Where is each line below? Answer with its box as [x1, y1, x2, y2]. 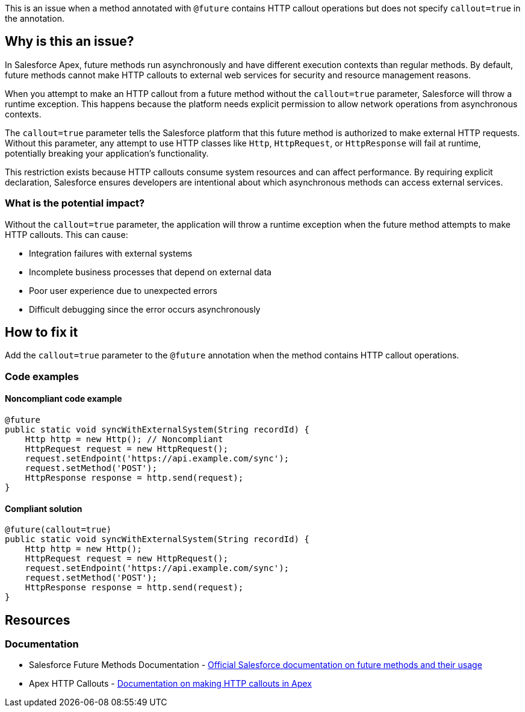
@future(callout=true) [5, 525, 112, 535]
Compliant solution [5, 503, 82, 514]
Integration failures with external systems [29, 248, 193, 258]
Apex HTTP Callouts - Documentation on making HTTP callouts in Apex [29, 678, 312, 689]
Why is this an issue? [5, 34, 134, 49]
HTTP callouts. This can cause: [5, 229, 128, 240]
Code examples [5, 370, 79, 383]
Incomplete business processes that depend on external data [29, 266, 272, 277]
